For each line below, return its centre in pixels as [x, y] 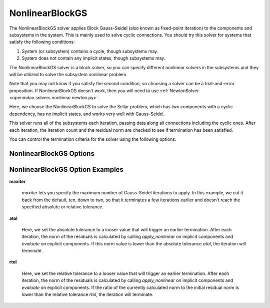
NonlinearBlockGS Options [52, 153]
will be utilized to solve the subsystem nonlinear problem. [68, 74]
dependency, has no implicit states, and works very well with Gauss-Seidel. [87, 114]
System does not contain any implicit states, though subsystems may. [93, 58]
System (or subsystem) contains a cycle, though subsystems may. [90, 51]
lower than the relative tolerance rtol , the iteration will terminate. [87, 294]
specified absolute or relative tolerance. [62, 207]
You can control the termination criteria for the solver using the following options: [93, 139]
